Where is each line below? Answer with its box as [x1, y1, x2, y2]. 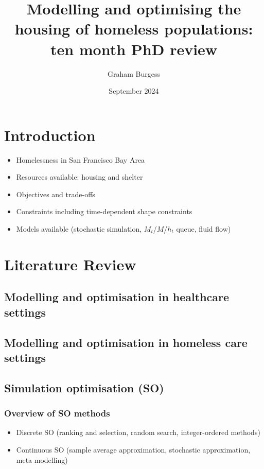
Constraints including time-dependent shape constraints [16, 206, 192, 217]
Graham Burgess [107, 68, 161, 79]
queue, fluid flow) [176, 223, 231, 234]
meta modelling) [16, 454, 68, 465]
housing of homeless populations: [14, 18, 253, 39]
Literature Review [4, 253, 136, 274]
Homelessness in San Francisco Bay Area [16, 154, 145, 165]
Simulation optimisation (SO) [4, 379, 164, 395]
